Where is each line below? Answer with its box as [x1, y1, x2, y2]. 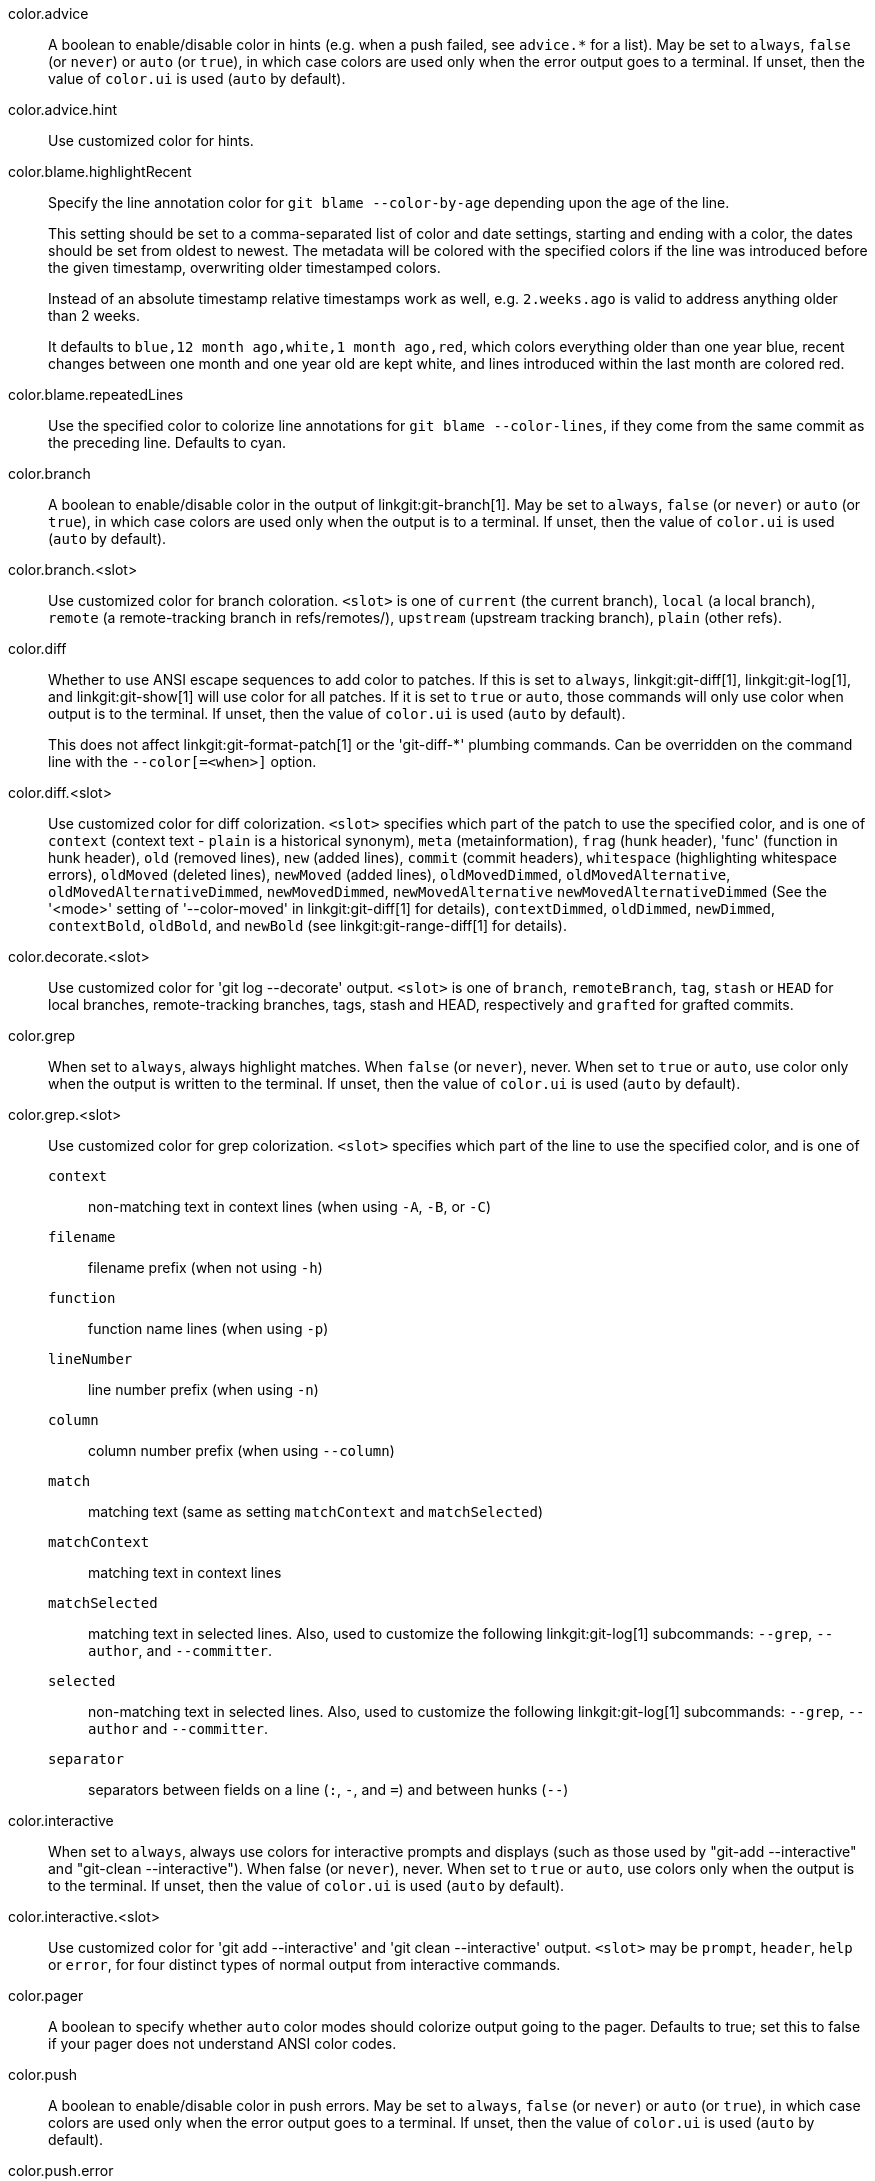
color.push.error [8, 2162, 114, 2179]
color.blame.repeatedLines [8, 386, 184, 403]
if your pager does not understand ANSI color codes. [48, 2035, 397, 2052]
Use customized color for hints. [48, 132, 254, 149]
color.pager [8, 1987, 84, 2004]
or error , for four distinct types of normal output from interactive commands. [48, 1956, 561, 1973]
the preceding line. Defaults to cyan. [48, 434, 287, 451]
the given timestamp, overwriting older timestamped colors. [48, 259, 441, 276]
